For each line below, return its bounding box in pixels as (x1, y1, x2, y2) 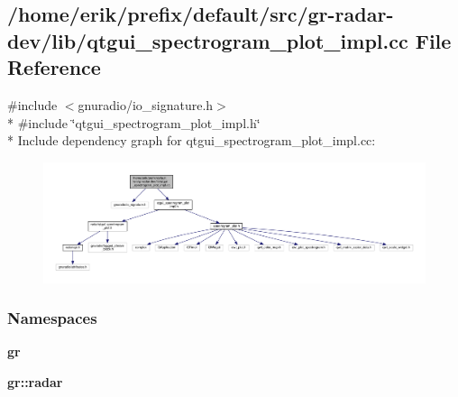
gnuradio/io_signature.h (78, 95, 214, 114)
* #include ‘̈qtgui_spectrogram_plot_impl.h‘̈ (7, 113, 261, 132)
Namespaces (7, 307, 97, 329)
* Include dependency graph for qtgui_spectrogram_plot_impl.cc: (7, 131, 376, 150)
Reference (7, 53, 101, 81)
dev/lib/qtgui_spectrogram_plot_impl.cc (7, 26, 408, 54)
